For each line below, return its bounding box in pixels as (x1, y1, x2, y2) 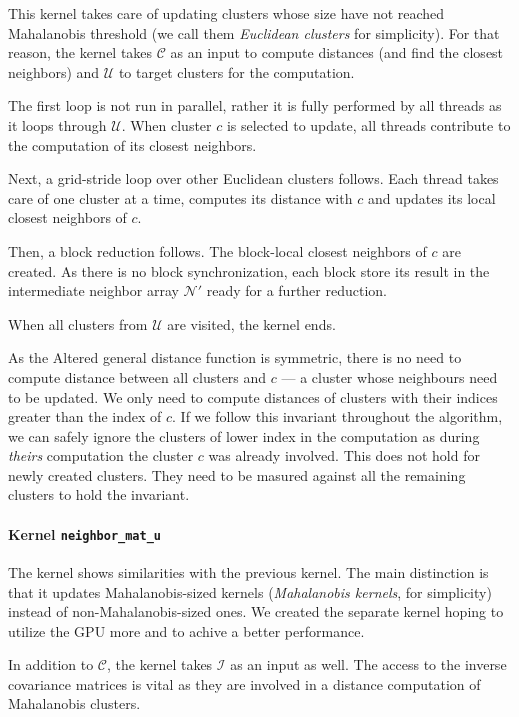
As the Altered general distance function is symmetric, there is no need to (8, 347, 462, 368)
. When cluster (121, 114, 212, 135)
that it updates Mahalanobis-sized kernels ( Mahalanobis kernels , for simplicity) (8, 581, 492, 602)
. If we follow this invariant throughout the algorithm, (172, 406, 503, 427)
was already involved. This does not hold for (208, 445, 480, 466)
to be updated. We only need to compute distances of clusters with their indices (8, 386, 498, 407)
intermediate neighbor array (8, 280, 179, 301)
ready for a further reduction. (206, 280, 387, 301)
